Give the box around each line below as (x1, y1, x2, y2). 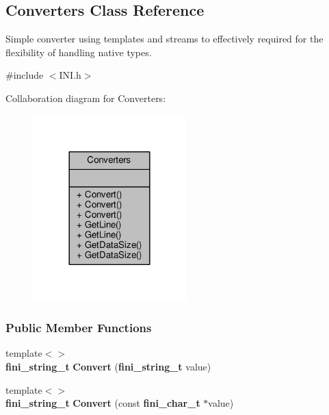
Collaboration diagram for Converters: (5, 90, 166, 105)
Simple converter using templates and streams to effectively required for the (5, 32, 324, 46)
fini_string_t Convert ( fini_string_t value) (5, 359, 211, 373)
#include (5, 68, 44, 82)
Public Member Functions (5, 319, 152, 336)
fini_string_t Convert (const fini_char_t (5, 396, 200, 410)
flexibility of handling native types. (5, 45, 152, 59)
